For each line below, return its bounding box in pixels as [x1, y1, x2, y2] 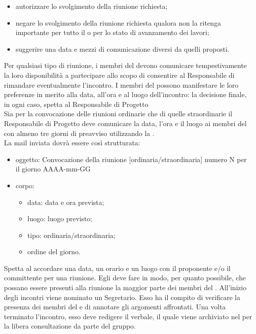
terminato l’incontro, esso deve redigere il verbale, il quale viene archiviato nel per [4, 311, 252, 321]
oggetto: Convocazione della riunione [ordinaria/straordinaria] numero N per [15, 154, 247, 164]
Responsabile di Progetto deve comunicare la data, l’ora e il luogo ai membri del [4, 118, 247, 128]
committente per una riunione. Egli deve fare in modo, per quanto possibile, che [4, 272, 246, 283]
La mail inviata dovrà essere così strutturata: [4, 137, 140, 148]
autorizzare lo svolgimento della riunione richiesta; [15, 1, 168, 11]
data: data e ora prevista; [27, 197, 104, 207]
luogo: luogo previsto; [27, 213, 92, 224]
